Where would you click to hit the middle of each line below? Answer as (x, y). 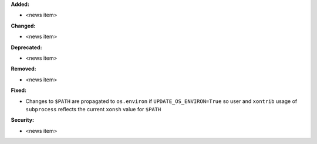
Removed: (23, 69)
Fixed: (18, 90)
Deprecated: (26, 47)
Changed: (23, 26)
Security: (23, 120)
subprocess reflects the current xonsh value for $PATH (93, 109)
